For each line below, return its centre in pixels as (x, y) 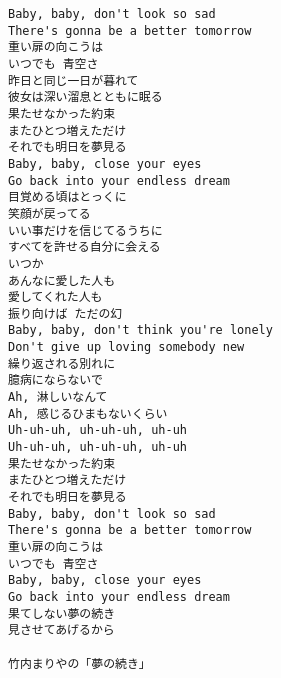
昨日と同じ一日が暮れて (73, 80)
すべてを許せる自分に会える (84, 247)
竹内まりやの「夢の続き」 (79, 663)
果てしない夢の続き (62, 613)
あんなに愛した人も (62, 280)
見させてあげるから (61, 630)
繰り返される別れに (62, 363)
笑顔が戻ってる (49, 213)
